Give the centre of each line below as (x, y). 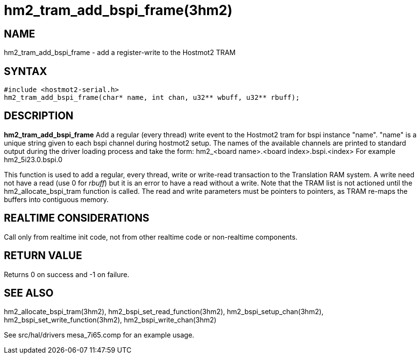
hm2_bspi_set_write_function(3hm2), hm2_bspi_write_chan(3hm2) (110, 320)
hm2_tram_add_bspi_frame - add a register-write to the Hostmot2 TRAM (120, 53)
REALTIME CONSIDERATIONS (77, 218)
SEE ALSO (29, 293)
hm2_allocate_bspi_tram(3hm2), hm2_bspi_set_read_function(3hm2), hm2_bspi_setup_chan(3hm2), (164, 312)
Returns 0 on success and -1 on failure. (67, 274)
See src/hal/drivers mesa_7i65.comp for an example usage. (99, 335)
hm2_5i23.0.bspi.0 (33, 159)
